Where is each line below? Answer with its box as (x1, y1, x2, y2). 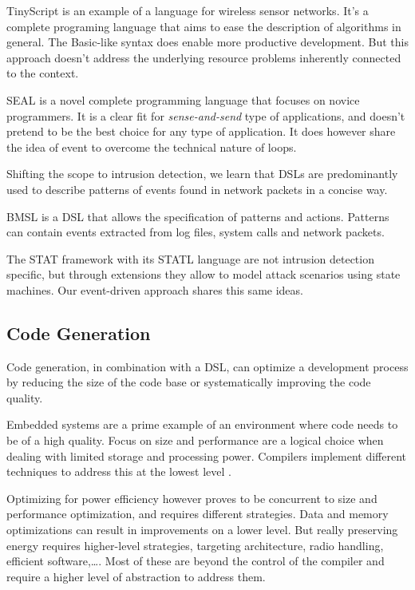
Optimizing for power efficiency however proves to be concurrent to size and (6, 489, 377, 506)
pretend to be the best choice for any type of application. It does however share (6, 123, 396, 140)
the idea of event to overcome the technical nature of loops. (6, 138, 297, 155)
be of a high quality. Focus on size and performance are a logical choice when (6, 432, 384, 449)
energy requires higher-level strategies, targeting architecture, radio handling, (6, 537, 384, 553)
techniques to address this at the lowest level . (6, 463, 231, 480)
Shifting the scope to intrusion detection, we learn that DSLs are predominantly (6, 165, 398, 182)
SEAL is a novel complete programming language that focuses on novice (6, 91, 360, 108)
